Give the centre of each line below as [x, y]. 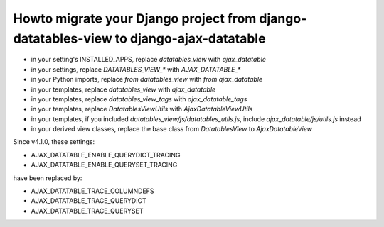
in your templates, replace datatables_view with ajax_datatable [123, 89]
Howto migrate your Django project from [135, 18]
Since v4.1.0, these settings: [54, 142]
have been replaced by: [48, 178]
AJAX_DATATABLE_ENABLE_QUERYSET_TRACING [104, 165]
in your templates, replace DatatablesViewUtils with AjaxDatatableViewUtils [142, 109]
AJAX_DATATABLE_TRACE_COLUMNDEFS [92, 191]
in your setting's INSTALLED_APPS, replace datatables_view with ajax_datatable [149, 60]
